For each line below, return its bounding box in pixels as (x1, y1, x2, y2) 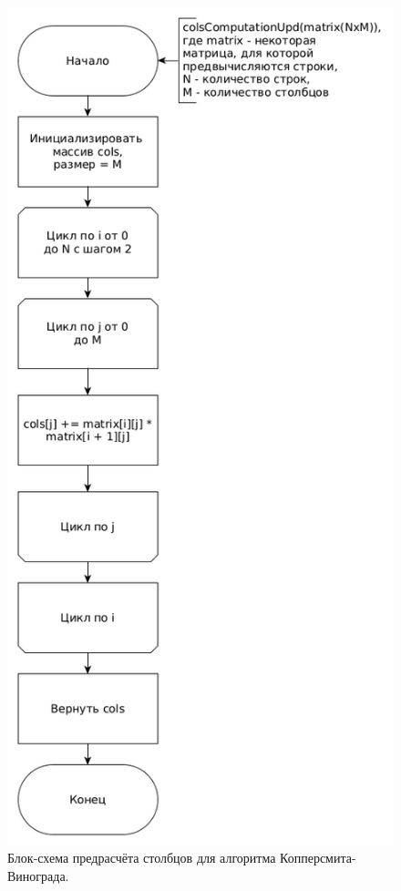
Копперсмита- (280, 848, 356, 867)
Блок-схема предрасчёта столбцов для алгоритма (7, 848, 276, 867)
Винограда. (7, 866, 69, 886)
